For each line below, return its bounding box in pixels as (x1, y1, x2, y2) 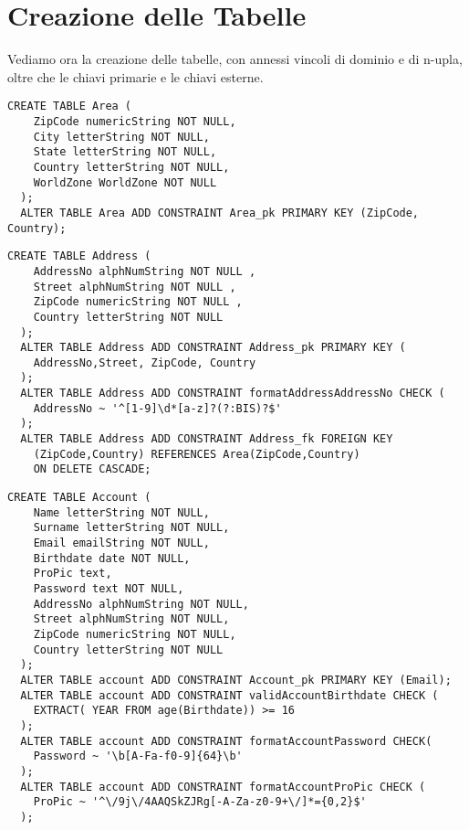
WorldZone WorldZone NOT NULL (33, 176, 217, 189)
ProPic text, (33, 567, 112, 580)
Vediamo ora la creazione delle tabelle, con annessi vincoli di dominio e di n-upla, (7, 49, 463, 69)
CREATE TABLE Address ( (7, 250, 151, 263)
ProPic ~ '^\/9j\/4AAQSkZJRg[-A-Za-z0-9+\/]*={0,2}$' (33, 795, 367, 809)
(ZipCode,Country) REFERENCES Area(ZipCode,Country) (33, 447, 360, 461)
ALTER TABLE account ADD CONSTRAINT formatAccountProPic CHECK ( (20, 780, 426, 793)
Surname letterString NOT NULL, (33, 521, 230, 535)
